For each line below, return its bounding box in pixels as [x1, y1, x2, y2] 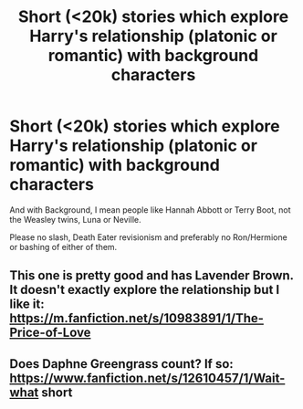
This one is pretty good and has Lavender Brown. [9, 267, 294, 284]
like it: [9, 297, 45, 312]
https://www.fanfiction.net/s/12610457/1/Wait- [9, 370, 286, 385]
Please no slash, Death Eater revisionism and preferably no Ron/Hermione [9, 231, 287, 243]
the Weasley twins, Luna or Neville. [9, 214, 141, 225]
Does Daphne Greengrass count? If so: [9, 356, 235, 372]
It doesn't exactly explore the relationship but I [9, 282, 280, 298]
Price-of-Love [9, 325, 91, 341]
